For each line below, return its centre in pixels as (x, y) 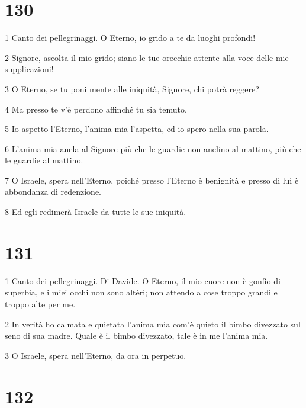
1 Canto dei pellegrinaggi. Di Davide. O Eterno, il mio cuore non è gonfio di (143, 280)
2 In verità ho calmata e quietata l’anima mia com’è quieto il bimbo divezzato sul (153, 324)
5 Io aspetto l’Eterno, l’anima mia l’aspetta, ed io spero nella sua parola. (137, 129)
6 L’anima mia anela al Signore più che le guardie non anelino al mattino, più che (153, 148)
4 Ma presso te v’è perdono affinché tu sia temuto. (96, 109)
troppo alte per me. (40, 303)
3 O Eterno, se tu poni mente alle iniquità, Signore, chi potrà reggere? (132, 89)
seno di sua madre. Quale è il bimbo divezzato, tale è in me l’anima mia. (136, 335)
